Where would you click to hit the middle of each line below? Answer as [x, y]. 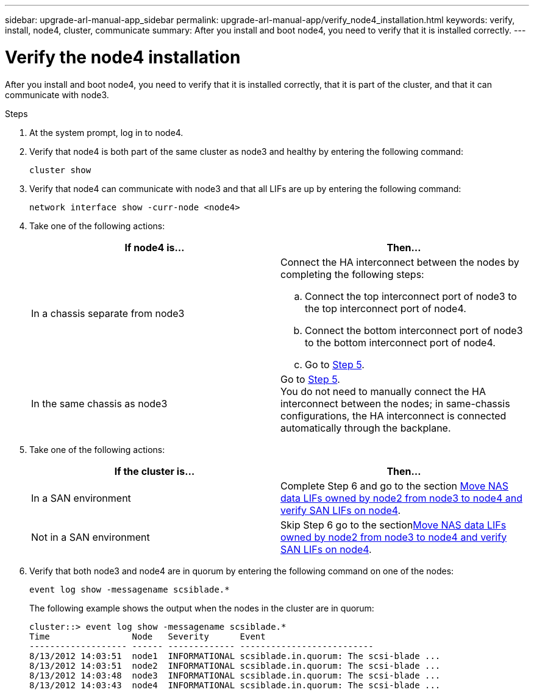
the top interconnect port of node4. [386, 308]
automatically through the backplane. [366, 428]
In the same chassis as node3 [99, 403]
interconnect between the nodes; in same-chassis [395, 403]
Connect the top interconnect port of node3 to [411, 296]
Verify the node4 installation [123, 57]
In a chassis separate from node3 [108, 313]
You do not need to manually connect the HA [383, 391]
